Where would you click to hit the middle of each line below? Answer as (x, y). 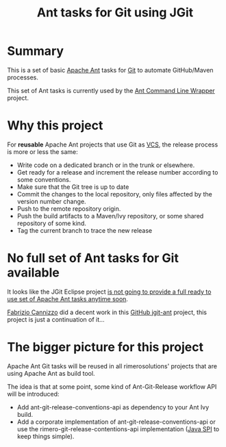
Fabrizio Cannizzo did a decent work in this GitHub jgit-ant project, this (107, 312)
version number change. (52, 201)
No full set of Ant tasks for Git (93, 258)
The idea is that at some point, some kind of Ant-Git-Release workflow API (112, 386)
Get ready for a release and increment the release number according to (117, 172)
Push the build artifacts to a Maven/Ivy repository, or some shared (110, 216)
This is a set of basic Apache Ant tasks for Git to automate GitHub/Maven (110, 70)
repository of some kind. (52, 223)
